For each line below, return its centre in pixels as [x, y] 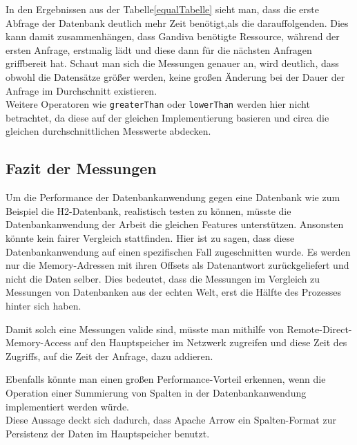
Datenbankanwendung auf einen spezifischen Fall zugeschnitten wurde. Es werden [178, 251]
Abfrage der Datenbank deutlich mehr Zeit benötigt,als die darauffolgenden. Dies [177, 22]
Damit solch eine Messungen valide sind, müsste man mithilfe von [145, 329]
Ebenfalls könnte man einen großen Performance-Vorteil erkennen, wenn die [166, 379]
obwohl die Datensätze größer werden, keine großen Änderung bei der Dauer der [175, 76]
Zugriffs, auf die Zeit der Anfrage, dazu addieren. [109, 356]
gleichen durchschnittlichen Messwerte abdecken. [108, 131]
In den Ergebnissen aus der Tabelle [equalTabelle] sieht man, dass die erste [162, 9]
